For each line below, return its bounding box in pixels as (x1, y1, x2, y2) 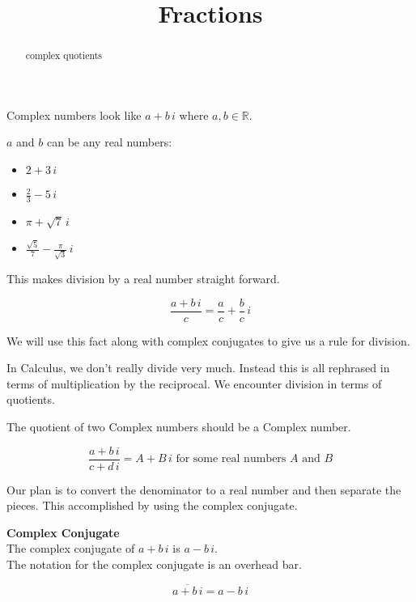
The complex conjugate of (6, 540, 135, 557)
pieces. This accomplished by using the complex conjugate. (6, 497, 298, 514)
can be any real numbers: (46, 134, 172, 150)
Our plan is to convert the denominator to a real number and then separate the (6, 481, 401, 498)
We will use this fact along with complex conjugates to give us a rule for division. (6, 332, 410, 349)
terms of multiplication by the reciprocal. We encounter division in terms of (6, 375, 382, 392)
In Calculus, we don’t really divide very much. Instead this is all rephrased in (6, 359, 390, 376)
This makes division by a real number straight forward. (6, 270, 280, 287)
